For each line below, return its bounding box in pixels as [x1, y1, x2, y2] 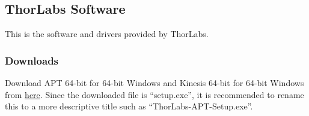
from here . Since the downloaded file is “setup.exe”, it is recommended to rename [5, 88, 304, 100]
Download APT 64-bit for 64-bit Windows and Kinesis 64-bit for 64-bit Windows [5, 77, 304, 89]
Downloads [5, 53, 59, 68]
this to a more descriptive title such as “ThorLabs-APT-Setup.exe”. [5, 100, 253, 112]
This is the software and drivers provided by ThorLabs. [5, 28, 209, 40]
